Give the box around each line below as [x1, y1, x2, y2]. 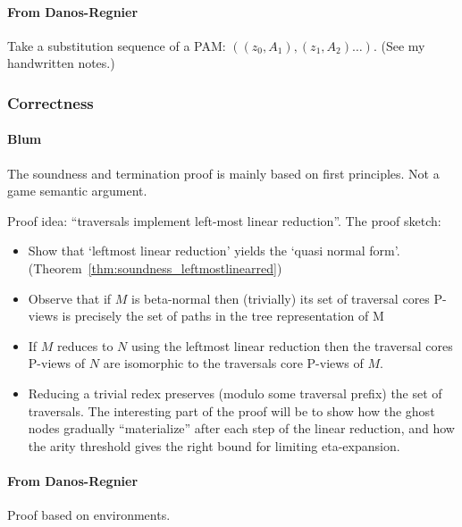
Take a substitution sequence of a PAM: [7, 36, 226, 54]
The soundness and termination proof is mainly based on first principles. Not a [7, 163, 440, 182]
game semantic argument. [7, 181, 147, 200]
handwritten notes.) [7, 54, 115, 72]
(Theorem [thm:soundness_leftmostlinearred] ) [28, 259, 282, 277]
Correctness [7, 91, 94, 113]
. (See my [373, 36, 425, 54]
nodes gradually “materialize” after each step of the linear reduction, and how [28, 419, 455, 438]
